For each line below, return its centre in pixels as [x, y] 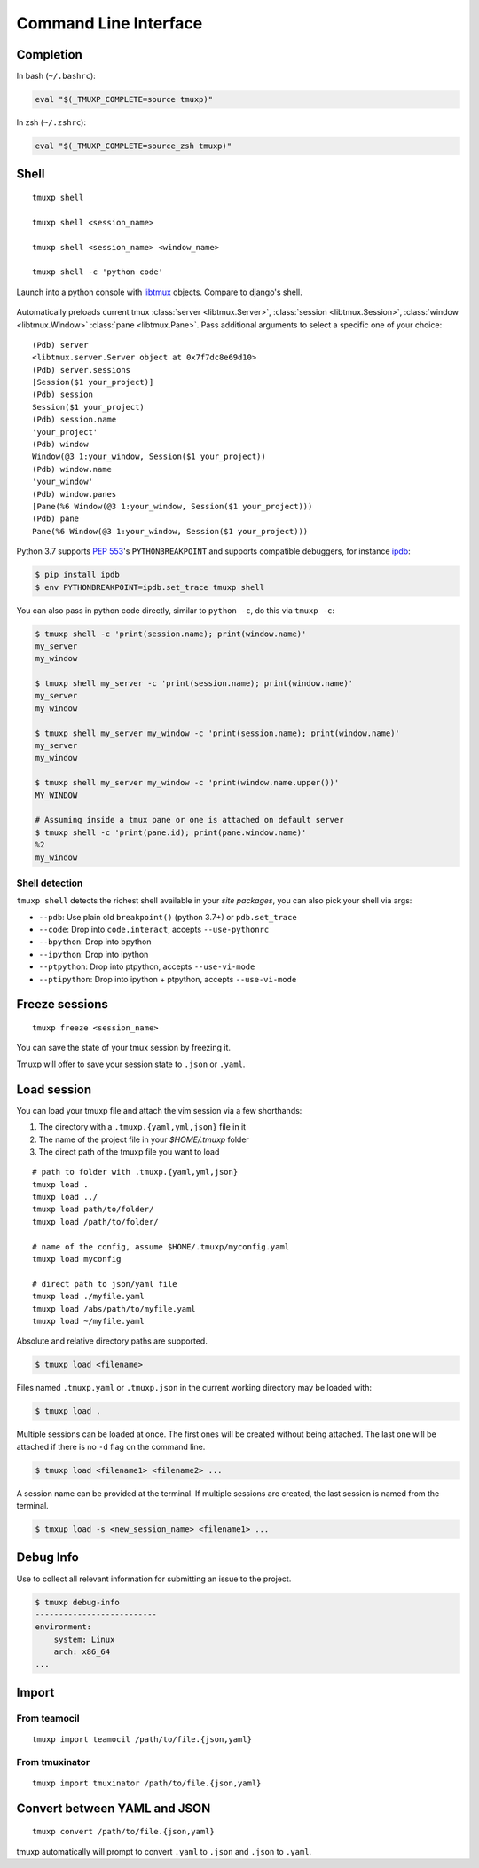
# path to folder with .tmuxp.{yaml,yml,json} [135, 1172]
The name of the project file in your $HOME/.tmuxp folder [144, 1139]
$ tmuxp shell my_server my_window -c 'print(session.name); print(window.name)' [218, 733]
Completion [50, 55]
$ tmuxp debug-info [77, 1602]
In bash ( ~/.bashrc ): [56, 76]
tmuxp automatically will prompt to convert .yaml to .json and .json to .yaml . [164, 1851]
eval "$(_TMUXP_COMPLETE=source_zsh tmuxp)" [133, 146]
